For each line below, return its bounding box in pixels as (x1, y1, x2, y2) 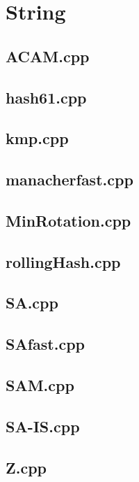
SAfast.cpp (6, 333, 85, 355)
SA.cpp (6, 292, 58, 313)
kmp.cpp (6, 127, 69, 149)
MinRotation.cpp (6, 209, 131, 231)
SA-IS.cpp (6, 415, 80, 437)
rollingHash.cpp (6, 250, 121, 272)
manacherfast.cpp (6, 169, 133, 190)
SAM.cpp (6, 374, 74, 396)
